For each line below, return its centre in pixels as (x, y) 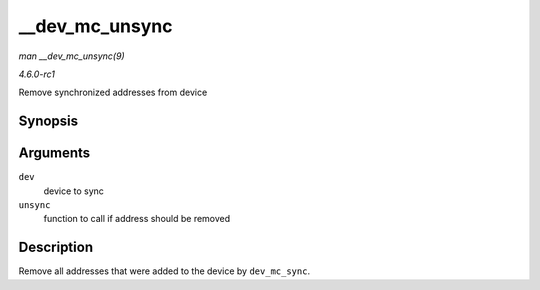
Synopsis (48, 121)
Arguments (54, 153)
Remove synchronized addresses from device (113, 92)
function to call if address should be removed (137, 219)
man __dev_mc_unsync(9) (71, 56)
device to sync (74, 191)
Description (56, 247)
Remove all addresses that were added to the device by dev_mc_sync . (164, 271)
